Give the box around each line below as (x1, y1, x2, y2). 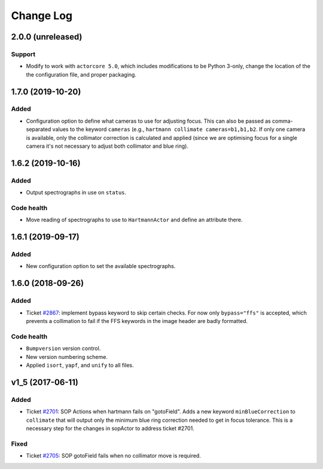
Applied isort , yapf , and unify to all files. (26, 361, 134, 368)
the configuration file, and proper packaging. (26, 71, 137, 78)
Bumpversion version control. (26, 345, 101, 352)
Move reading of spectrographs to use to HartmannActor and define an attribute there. (26, 216, 243, 224)
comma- (272, 117, 293, 124)
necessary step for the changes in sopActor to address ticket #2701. (26, 425, 194, 432)
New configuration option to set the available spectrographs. (26, 263, 176, 270)
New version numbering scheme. (26, 353, 108, 360)
